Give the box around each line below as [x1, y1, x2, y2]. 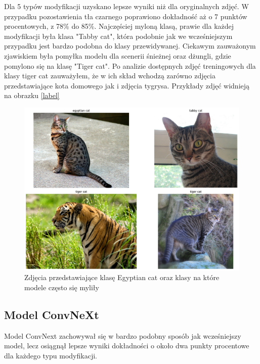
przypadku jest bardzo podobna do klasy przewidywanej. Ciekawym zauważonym [4, 40, 256, 51]
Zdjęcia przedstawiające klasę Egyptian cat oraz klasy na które [24, 272, 220, 283]
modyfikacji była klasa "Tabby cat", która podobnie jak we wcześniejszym [4, 30, 233, 41]
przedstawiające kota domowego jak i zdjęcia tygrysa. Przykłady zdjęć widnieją [4, 80, 250, 90]
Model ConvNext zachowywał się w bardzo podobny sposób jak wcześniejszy [4, 330, 241, 341]
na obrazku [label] [4, 90, 60, 101]
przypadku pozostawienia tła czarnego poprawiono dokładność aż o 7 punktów [4, 11, 247, 21]
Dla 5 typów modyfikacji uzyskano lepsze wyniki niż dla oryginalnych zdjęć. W [4, 1, 249, 11]
